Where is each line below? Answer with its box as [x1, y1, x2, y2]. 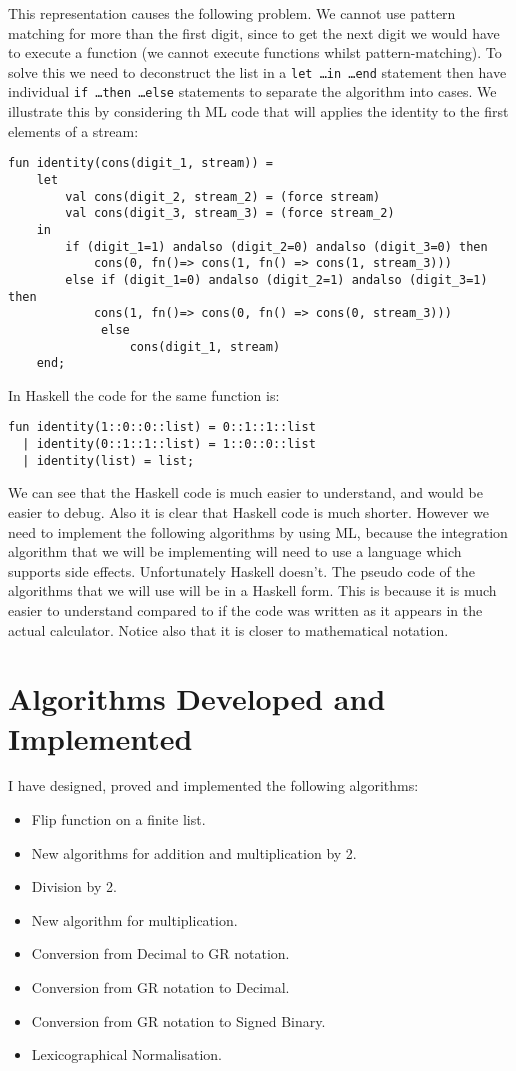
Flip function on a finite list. [31, 809, 206, 830]
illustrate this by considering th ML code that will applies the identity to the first [8, 101, 509, 122]
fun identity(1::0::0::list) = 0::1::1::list [8, 420, 316, 435]
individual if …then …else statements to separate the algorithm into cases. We [8, 81, 497, 102]
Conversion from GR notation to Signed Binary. [31, 1010, 326, 1031]
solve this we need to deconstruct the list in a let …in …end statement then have [8, 61, 507, 82]
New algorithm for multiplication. [31, 909, 238, 930]
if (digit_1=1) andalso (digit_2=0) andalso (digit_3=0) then [65, 239, 488, 254]
